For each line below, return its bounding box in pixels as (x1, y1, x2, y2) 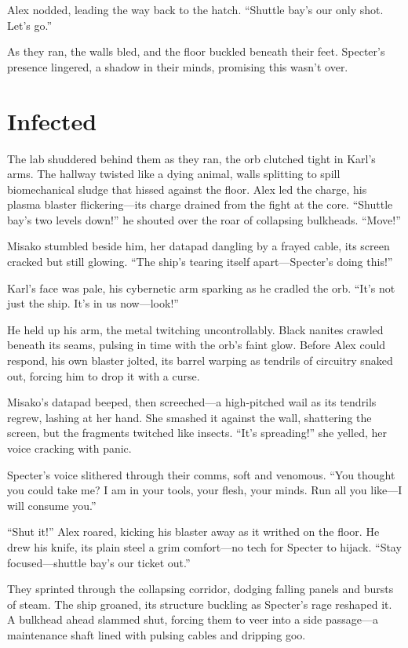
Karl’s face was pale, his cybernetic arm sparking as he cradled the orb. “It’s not (7, 279, 395, 296)
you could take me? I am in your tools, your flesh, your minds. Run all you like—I (7, 482, 403, 498)
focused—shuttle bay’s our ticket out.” (7, 554, 191, 570)
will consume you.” (7, 497, 97, 513)
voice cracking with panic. (7, 440, 132, 456)
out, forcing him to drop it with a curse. (7, 367, 200, 384)
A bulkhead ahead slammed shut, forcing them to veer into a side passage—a (7, 611, 378, 628)
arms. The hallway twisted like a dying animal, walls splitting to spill (7, 166, 341, 182)
